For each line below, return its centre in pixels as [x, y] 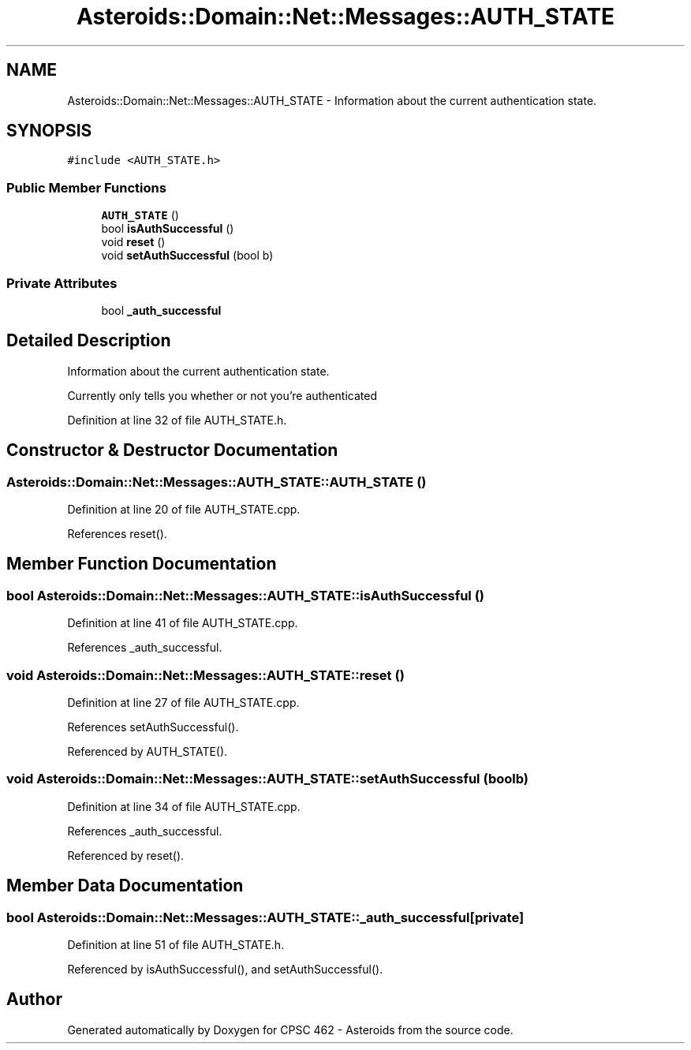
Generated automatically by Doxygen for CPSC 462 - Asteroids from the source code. [290, 1029]
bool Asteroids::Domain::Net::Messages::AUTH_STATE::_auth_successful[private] [265, 917]
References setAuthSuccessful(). [153, 727]
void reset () [133, 242]
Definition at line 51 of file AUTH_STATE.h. [176, 944]
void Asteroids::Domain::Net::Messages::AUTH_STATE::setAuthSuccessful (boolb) [267, 779]
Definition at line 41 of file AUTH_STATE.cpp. [183, 623]
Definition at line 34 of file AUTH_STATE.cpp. [184, 806]
